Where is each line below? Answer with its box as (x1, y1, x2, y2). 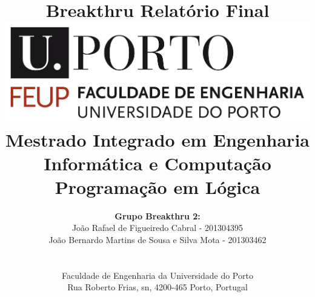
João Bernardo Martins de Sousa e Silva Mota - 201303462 (48, 233, 267, 246)
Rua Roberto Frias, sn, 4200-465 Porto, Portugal (67, 281, 248, 293)
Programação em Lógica (55, 174, 260, 199)
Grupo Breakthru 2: (114, 209, 201, 222)
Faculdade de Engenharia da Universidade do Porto (62, 269, 253, 281)
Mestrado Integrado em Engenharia (5, 127, 310, 152)
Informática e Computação (44, 150, 271, 175)
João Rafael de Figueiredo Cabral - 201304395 (71, 221, 244, 234)
